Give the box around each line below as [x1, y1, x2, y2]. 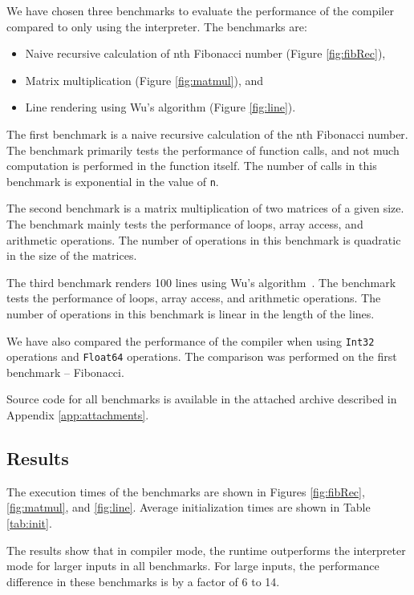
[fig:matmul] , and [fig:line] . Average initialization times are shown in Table [6, 499, 371, 516]
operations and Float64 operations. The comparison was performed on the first [6, 348, 397, 365]
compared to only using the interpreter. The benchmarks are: [6, 18, 307, 34]
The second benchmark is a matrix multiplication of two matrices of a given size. [6, 200, 404, 217]
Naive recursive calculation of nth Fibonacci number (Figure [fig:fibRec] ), [25, 45, 386, 62]
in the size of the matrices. [6, 247, 137, 264]
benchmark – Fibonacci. [6, 363, 124, 380]
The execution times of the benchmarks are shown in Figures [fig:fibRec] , [6, 483, 365, 500]
